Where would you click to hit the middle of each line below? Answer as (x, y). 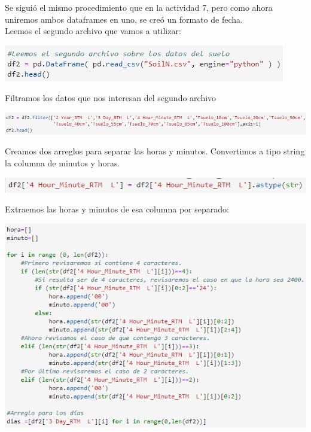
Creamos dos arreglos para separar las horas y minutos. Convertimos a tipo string (155, 151)
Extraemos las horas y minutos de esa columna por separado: (117, 209)
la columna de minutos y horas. (62, 163)
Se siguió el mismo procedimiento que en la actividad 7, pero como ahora (139, 7)
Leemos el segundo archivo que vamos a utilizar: (93, 31)
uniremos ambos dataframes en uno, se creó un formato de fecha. (124, 19)
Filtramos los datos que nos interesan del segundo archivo (111, 98)
